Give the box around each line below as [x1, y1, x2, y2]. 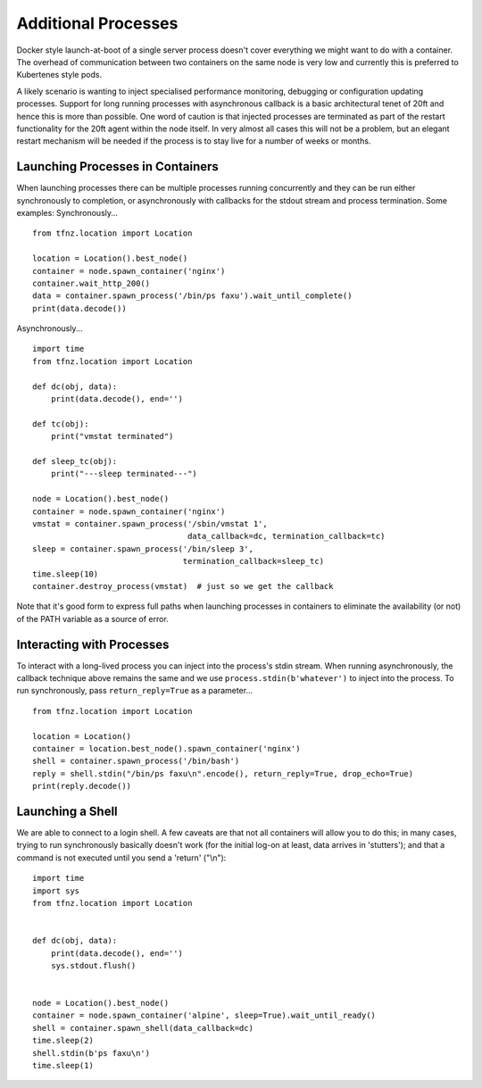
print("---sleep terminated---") [50, 469, 198, 479]
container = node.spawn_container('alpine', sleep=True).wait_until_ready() [32, 1010, 377, 1021]
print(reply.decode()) [32, 781, 132, 792]
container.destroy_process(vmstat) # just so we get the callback [32, 581, 334, 591]
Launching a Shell [16, 803, 118, 818]
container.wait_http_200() [32, 278, 151, 288]
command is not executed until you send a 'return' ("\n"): [16, 852, 227, 863]
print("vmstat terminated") [50, 431, 174, 442]
